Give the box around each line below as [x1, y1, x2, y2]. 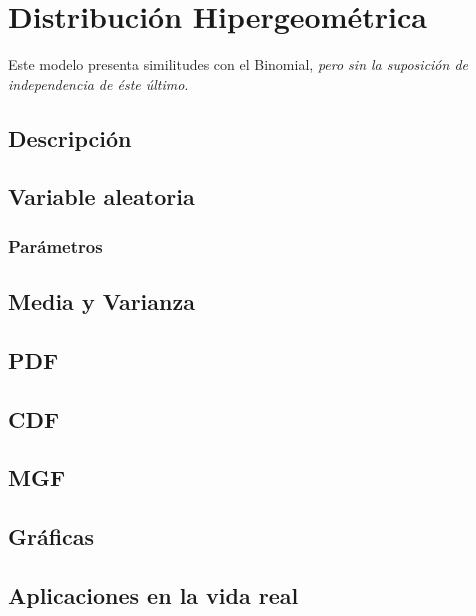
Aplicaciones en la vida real [8, 580, 299, 611]
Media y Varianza [8, 286, 195, 317]
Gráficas [8, 521, 95, 552]
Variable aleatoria [8, 181, 195, 212]
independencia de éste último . [8, 73, 189, 94]
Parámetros [8, 233, 103, 258]
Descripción [8, 122, 132, 153]
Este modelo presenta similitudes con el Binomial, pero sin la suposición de [8, 54, 468, 75]
